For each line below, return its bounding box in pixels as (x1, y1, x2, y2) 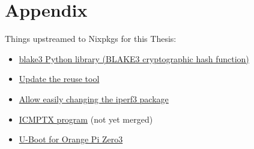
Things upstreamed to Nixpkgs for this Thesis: (5, 32, 177, 45)
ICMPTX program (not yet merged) (19, 112, 153, 125)
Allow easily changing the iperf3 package (19, 92, 169, 105)
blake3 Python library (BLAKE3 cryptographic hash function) (19, 52, 249, 65)
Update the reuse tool (19, 72, 100, 85)
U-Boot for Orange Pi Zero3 (19, 133, 123, 145)
